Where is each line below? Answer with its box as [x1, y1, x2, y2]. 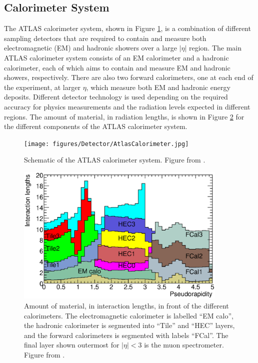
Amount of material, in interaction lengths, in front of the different [24, 300, 229, 310]
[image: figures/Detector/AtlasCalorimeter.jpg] [24, 140, 189, 147]
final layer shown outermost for [24, 339, 119, 350]
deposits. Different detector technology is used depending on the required [4, 91, 228, 102]
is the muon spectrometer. [144, 339, 224, 350]
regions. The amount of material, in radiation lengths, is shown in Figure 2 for [4, 111, 244, 121]
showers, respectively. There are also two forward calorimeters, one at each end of [4, 72, 253, 82]
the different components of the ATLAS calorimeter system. [4, 121, 187, 131]
